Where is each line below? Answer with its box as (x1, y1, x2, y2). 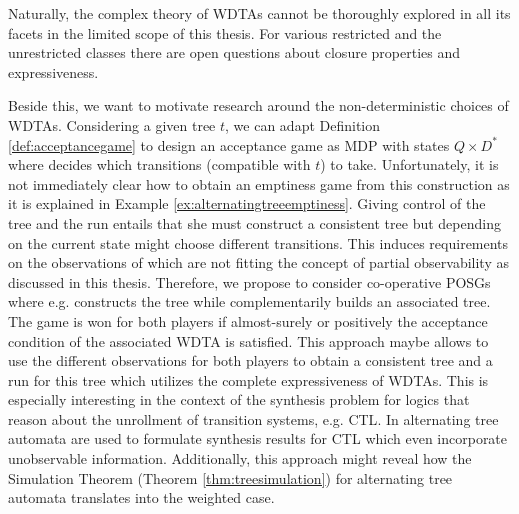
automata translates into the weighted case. (8, 487, 275, 508)
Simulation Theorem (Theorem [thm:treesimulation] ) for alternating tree (8, 467, 453, 488)
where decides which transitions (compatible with (8, 154, 311, 175)
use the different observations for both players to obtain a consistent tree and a (8, 350, 493, 371)
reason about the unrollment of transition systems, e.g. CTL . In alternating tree (8, 408, 499, 429)
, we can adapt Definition (225, 114, 381, 135)
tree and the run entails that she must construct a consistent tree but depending (8, 212, 501, 233)
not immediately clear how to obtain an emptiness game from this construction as (8, 173, 510, 194)
